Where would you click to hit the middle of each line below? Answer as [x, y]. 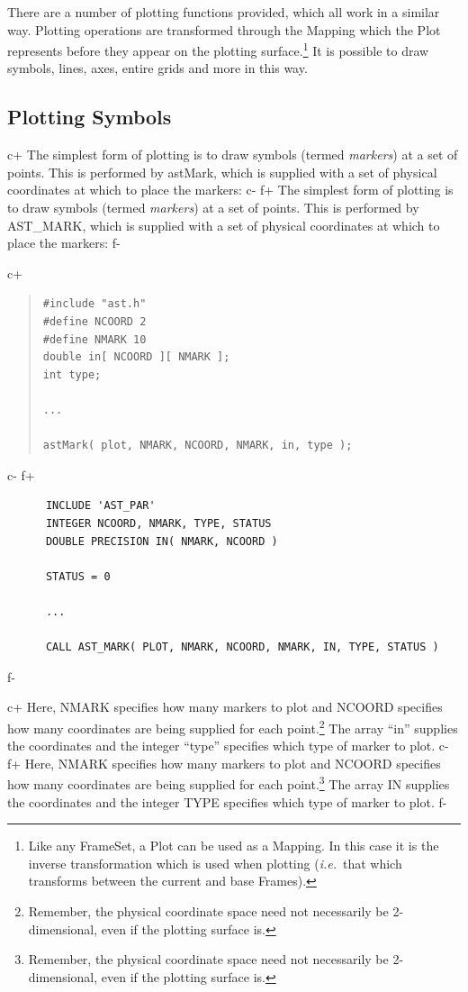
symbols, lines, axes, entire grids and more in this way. [157, 68]
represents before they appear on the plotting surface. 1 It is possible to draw [218, 49]
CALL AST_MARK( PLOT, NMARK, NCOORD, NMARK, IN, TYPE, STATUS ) [242, 647]
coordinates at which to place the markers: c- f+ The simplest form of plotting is [230, 190]
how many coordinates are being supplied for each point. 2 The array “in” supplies [233, 726]
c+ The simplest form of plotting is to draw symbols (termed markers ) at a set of [233, 155]
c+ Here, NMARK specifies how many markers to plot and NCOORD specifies [225, 707]
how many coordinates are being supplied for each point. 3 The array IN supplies [229, 783]
